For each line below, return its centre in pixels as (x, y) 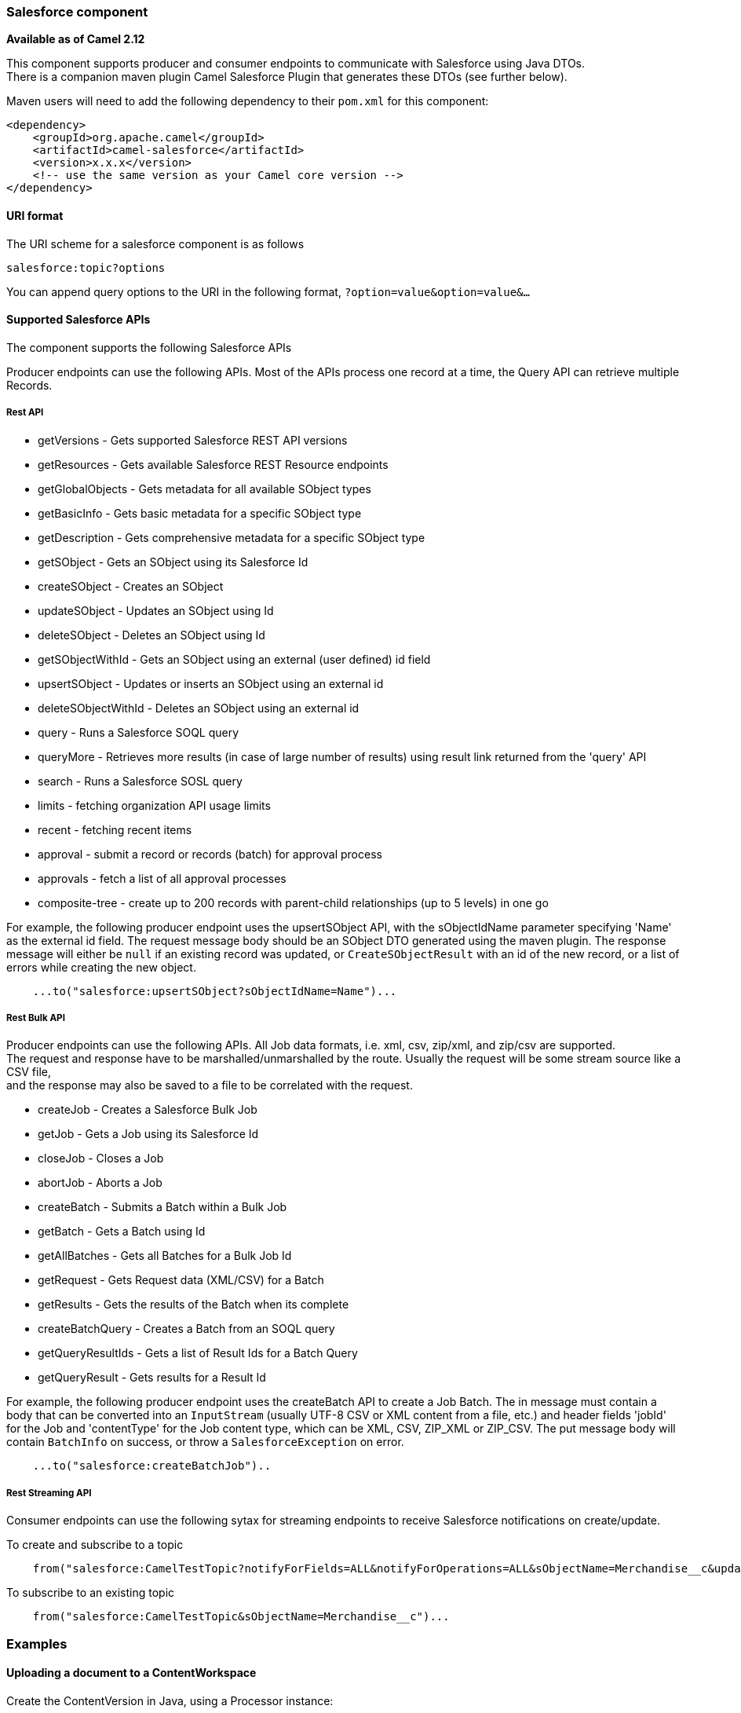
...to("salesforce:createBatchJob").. (152, 1466)
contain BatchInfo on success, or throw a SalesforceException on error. (205, 1442)
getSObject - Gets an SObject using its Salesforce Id (173, 562)
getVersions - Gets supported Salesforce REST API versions (193, 440)
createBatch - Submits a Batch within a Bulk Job (162, 1207)
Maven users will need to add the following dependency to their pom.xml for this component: (248, 101)
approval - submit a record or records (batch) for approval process (210, 854)
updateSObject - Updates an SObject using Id (156, 610)
